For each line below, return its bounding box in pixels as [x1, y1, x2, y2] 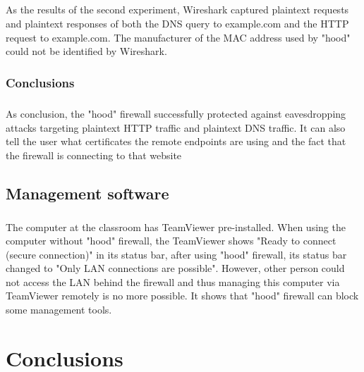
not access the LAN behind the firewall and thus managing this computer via [6, 274, 340, 289]
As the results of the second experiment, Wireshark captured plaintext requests [6, 2, 349, 17]
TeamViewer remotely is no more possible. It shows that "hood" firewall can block [6, 288, 359, 303]
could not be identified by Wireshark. [6, 44, 167, 58]
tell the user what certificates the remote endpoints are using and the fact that [6, 134, 346, 149]
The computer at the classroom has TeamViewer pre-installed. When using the [6, 219, 346, 234]
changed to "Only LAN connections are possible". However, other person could [6, 261, 345, 275]
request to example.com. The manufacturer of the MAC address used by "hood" [6, 30, 351, 44]
